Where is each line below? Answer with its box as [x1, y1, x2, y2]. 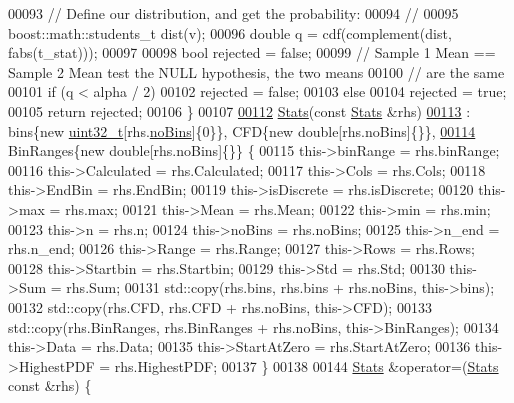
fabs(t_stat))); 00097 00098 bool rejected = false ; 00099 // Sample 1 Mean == [8, 42, 496, 63]
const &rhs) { [8, 375, 92, 396]
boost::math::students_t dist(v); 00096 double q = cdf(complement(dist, [8, 22, 452, 43]
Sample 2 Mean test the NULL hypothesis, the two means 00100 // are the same [8, 61, 505, 82]
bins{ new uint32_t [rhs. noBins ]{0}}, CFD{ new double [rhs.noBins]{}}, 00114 [8, 120, 476, 141]
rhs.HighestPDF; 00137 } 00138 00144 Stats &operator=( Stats [114, 355, 499, 376]
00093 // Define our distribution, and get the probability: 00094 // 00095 [8, 3, 459, 23]
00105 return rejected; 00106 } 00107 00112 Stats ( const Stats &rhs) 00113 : [8, 100, 471, 121]
